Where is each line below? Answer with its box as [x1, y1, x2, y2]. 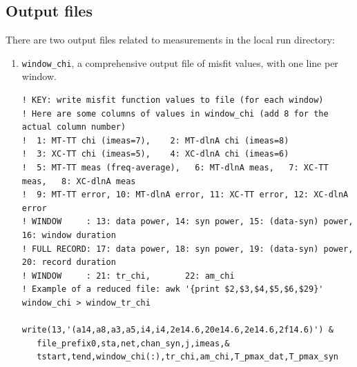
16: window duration [21, 230, 116, 240]
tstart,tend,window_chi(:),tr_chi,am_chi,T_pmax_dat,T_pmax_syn [37, 352, 338, 362]
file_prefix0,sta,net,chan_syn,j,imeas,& [37, 338, 230, 348]
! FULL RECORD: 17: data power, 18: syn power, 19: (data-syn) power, [21, 244, 354, 254]
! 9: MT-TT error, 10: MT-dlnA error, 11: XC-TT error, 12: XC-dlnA [21, 190, 349, 200]
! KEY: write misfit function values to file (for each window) [21, 95, 324, 106]
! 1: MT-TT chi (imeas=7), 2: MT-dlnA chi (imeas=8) [21, 135, 289, 146]
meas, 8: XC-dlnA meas [21, 176, 136, 186]
